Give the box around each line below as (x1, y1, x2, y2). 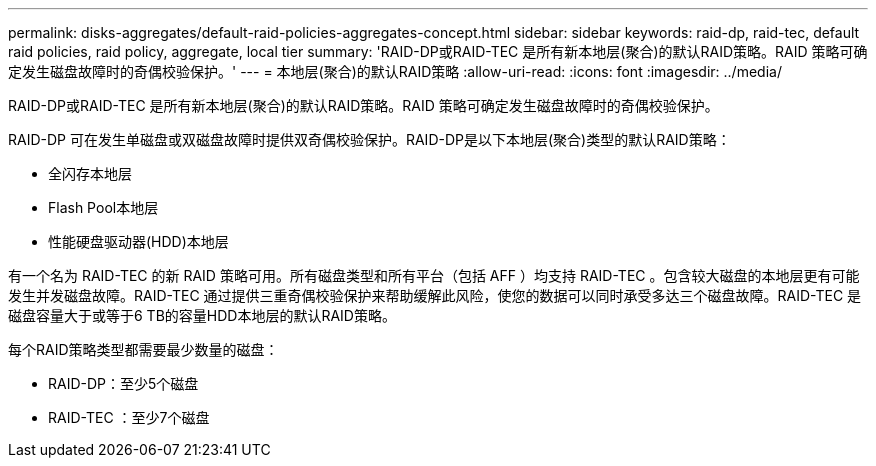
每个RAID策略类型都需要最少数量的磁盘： (8, 341, 279, 358)
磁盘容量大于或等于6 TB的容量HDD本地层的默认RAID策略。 (8, 307, 396, 324)
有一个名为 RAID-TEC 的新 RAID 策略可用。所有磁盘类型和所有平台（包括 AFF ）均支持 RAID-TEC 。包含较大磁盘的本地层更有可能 (8, 267, 860, 284)
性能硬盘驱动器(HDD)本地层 (48, 233, 229, 250)
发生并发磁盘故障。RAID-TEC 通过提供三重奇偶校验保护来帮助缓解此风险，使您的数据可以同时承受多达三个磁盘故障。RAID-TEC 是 (8, 287, 862, 304)
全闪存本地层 (48, 165, 132, 182)
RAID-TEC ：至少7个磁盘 (48, 409, 210, 426)
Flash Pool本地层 (48, 199, 159, 216)
